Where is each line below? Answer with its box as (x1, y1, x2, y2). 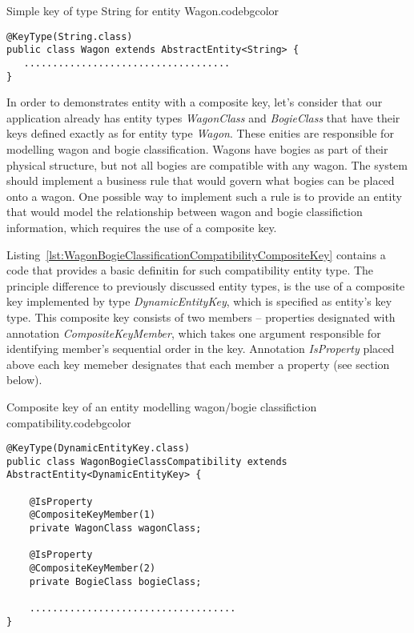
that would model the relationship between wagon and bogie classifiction (6, 203, 363, 220)
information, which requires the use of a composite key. (6, 218, 277, 235)
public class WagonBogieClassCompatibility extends (6, 455, 287, 467)
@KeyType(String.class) (6, 30, 133, 42)
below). (6, 371, 42, 388)
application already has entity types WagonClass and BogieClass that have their (6, 109, 400, 126)
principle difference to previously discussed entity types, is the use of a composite (6, 277, 405, 294)
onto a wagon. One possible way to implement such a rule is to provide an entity (6, 187, 402, 204)
